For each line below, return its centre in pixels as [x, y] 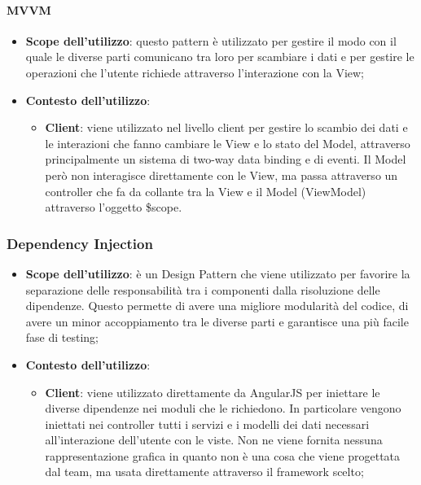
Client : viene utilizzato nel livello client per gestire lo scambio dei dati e [226, 127]
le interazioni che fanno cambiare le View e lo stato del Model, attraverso [228, 143]
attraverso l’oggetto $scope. [114, 207]
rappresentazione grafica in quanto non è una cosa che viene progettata [223, 455]
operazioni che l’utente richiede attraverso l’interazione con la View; [195, 72]
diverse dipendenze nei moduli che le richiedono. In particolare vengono [223, 408]
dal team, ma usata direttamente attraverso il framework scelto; [204, 472]
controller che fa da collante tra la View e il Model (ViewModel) [206, 191]
